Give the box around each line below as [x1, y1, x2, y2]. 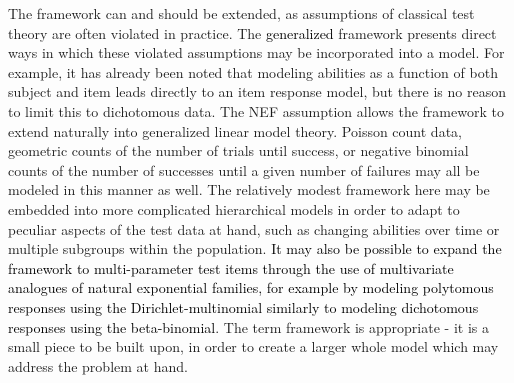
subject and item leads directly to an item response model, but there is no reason [8, 81, 506, 102]
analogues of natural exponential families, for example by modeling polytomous [8, 277, 494, 298]
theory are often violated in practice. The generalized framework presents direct [8, 22, 497, 43]
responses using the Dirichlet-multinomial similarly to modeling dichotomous [8, 296, 479, 317]
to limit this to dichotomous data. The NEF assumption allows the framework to [8, 100, 504, 121]
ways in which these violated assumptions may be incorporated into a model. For [8, 42, 505, 63]
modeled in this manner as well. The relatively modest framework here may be [8, 179, 490, 200]
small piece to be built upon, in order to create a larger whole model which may [8, 336, 499, 357]
